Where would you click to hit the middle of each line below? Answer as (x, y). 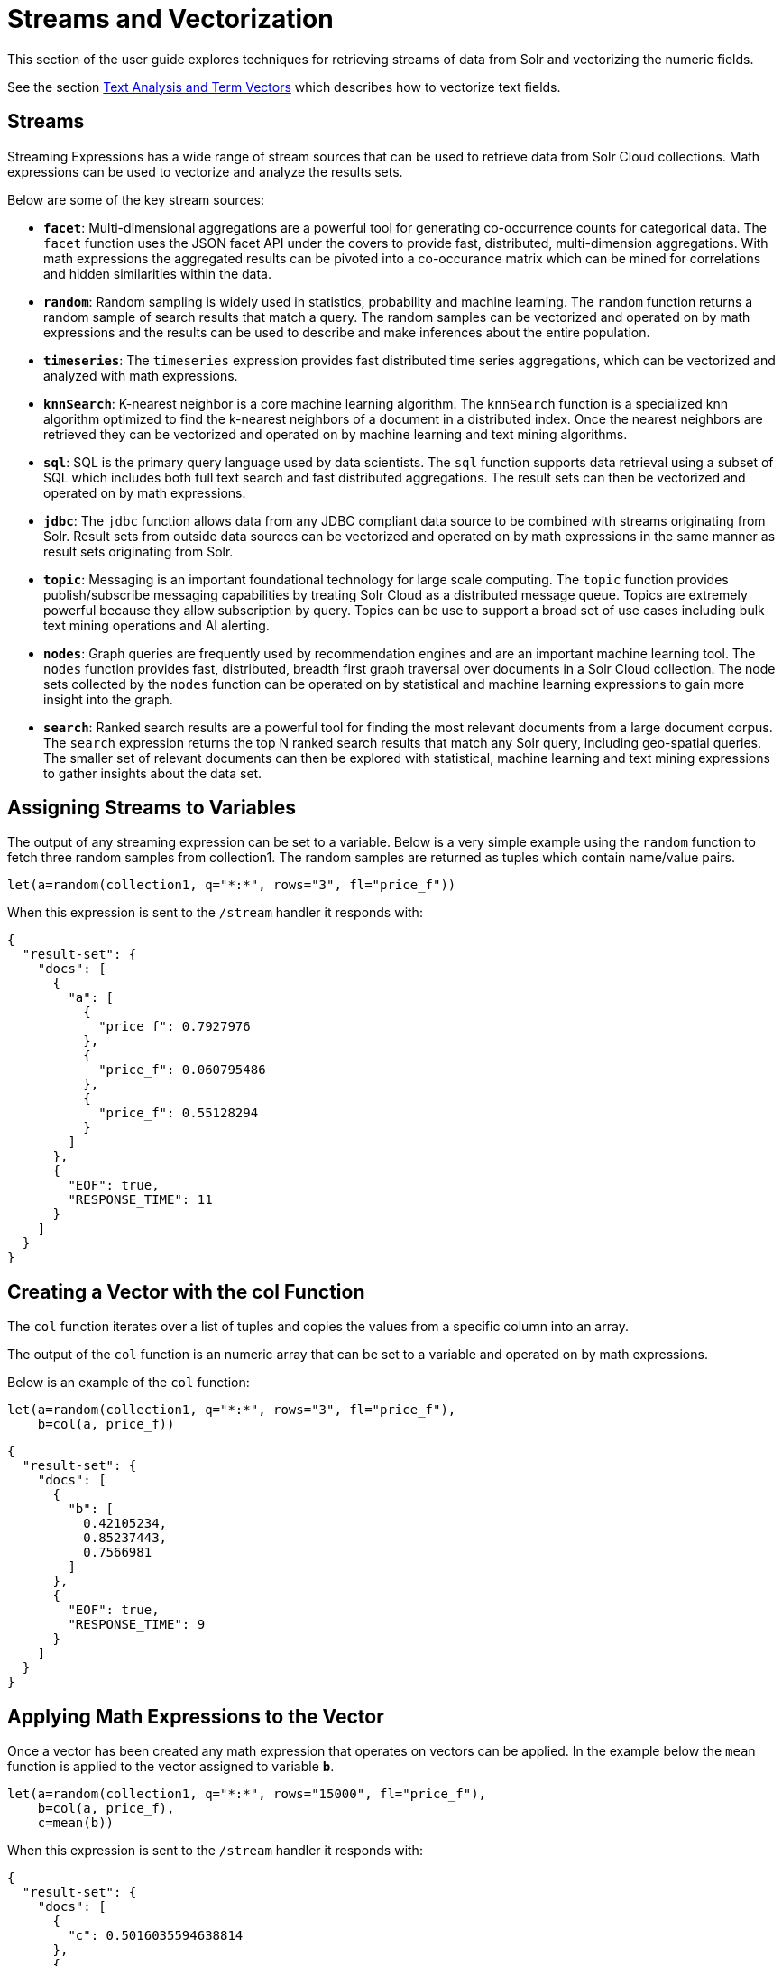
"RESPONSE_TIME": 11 (140, 1200)
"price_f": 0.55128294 (179, 1113)
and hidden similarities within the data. (158, 273)
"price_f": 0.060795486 (182, 1070)
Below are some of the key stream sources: (136, 199)
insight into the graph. (108, 699)
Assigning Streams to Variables (152, 808)
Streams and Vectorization (170, 19)
